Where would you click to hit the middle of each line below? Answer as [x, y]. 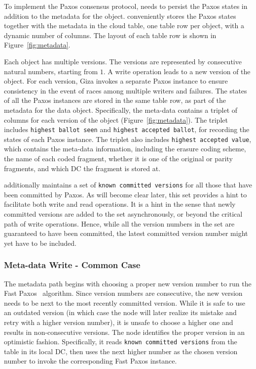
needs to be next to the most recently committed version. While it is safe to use [125, 302]
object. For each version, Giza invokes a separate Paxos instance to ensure [116, 81]
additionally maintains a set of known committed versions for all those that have [128, 185]
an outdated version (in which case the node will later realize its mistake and [120, 312]
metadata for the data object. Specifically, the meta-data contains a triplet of [121, 110]
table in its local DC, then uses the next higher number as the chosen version [121, 351]
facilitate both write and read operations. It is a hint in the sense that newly [120, 204]
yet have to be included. [40, 243]
